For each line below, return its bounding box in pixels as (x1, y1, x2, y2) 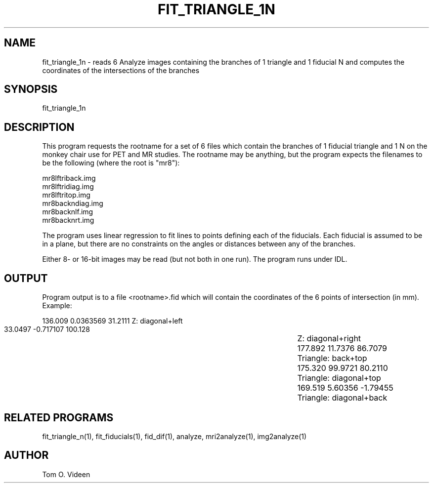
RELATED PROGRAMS (4, 411, 114, 424)
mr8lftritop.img (42, 191, 90, 200)
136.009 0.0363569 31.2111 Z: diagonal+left (42, 317, 183, 325)
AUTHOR (4, 449, 49, 462)
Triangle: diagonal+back (297, 393, 388, 403)
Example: (42, 301, 72, 310)
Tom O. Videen (42, 470, 90, 479)
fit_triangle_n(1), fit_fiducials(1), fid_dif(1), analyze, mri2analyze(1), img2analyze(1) (42, 432, 307, 441)
